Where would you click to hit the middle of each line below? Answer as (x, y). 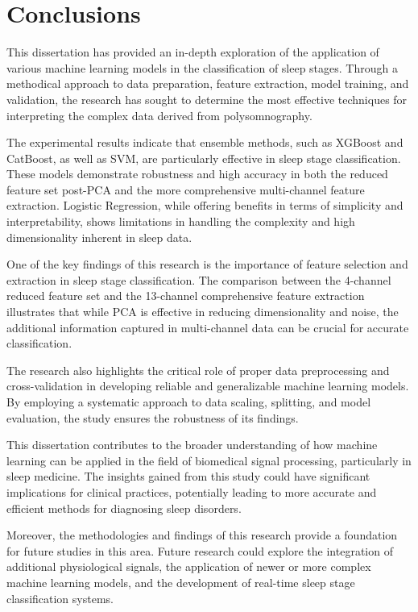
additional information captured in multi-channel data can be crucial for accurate (208, 327)
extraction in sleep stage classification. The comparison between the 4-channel (199, 279)
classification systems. (60, 598)
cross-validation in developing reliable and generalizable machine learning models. (208, 386)
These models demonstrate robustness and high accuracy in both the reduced (197, 174)
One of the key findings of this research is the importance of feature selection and (207, 264)
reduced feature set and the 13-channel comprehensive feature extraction (186, 296)
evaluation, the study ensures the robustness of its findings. (153, 417)
